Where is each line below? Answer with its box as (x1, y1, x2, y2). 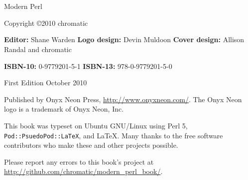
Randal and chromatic (4, 44, 72, 54)
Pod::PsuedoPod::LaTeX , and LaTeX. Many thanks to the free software (4, 130, 223, 140)
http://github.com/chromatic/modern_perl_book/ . (4, 166, 163, 177)
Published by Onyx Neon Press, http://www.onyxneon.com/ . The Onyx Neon (4, 94, 242, 104)
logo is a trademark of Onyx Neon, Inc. (4, 104, 124, 114)
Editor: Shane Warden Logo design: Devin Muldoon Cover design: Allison (4, 34, 245, 45)
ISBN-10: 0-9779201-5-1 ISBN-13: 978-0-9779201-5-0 (4, 60, 172, 71)
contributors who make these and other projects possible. (4, 140, 178, 150)
